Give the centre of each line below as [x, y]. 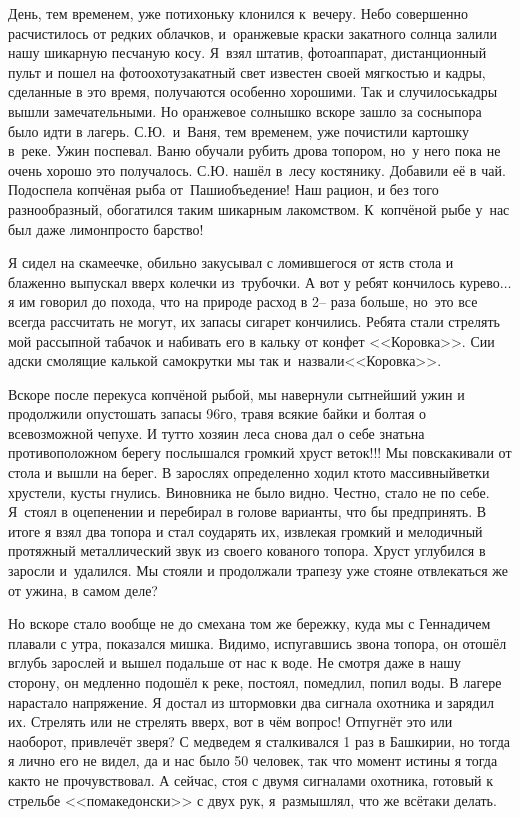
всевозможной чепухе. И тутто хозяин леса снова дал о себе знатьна [216, 432]
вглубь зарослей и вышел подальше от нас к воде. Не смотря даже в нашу [235, 662]
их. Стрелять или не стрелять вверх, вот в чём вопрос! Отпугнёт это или [230, 721]
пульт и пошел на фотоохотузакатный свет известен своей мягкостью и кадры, [247, 71]
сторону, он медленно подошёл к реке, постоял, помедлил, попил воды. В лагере [255, 682]
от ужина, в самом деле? [83, 589]
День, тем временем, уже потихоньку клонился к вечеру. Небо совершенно [238, 13]
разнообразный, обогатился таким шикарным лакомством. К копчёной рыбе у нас [259, 208]
